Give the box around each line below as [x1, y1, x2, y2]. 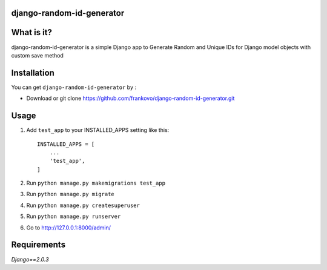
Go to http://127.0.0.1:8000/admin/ [26, 224, 111, 231]
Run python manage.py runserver [26, 212, 121, 220]
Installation [11, 67, 54, 78]
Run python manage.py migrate [26, 191, 114, 198]
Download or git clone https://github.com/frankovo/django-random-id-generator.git [26, 94, 235, 102]
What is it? [11, 27, 53, 38]
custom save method [11, 51, 64, 59]
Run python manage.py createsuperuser [26, 202, 140, 209]
